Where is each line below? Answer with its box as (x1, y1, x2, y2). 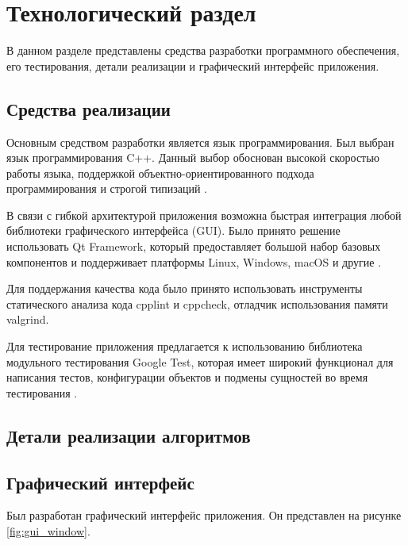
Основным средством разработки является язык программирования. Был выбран (6, 133, 395, 150)
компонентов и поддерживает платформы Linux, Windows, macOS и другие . (6, 253, 382, 270)
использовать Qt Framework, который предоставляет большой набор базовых (6, 238, 381, 255)
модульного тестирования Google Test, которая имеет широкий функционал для (6, 353, 394, 370)
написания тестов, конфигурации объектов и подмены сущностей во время (6, 369, 368, 386)
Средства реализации (6, 96, 171, 121)
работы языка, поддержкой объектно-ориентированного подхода (6, 164, 314, 181)
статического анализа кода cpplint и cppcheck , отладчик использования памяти (6, 295, 388, 312)
